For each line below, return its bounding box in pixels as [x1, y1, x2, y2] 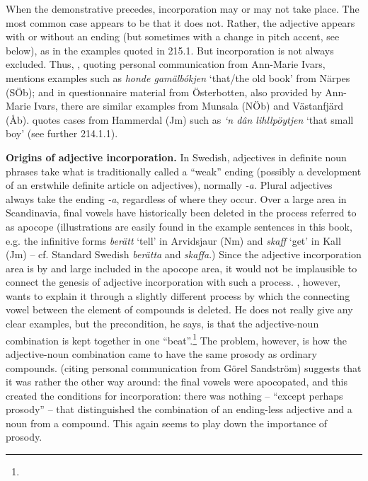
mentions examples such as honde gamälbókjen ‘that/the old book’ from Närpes [6, 70, 350, 85]
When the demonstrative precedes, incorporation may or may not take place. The [6, 1, 360, 16]
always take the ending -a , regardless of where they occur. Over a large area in [6, 191, 347, 206]
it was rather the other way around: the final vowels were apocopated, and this [6, 374, 348, 389]
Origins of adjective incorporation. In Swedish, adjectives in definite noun [6, 149, 347, 164]
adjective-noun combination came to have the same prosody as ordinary [6, 346, 317, 361]
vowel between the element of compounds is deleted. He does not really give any [6, 302, 353, 317]
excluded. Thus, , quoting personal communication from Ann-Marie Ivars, [6, 57, 326, 71]
